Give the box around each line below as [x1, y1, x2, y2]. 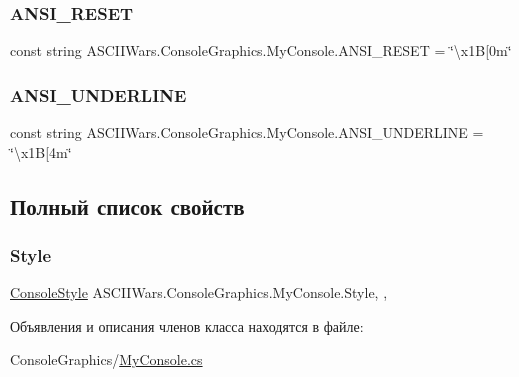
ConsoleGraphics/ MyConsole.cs [10, 349, 203, 370]
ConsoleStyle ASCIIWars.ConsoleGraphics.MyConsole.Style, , [10, 282, 388, 303]
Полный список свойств [10, 190, 245, 221]
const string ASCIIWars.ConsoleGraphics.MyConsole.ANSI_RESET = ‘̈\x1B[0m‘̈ [10, 40, 512, 61]
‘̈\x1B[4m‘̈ [10, 141, 72, 162]
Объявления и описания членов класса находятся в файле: [10, 315, 364, 336]
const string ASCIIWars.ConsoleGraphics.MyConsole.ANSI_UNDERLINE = [10, 122, 484, 143]
